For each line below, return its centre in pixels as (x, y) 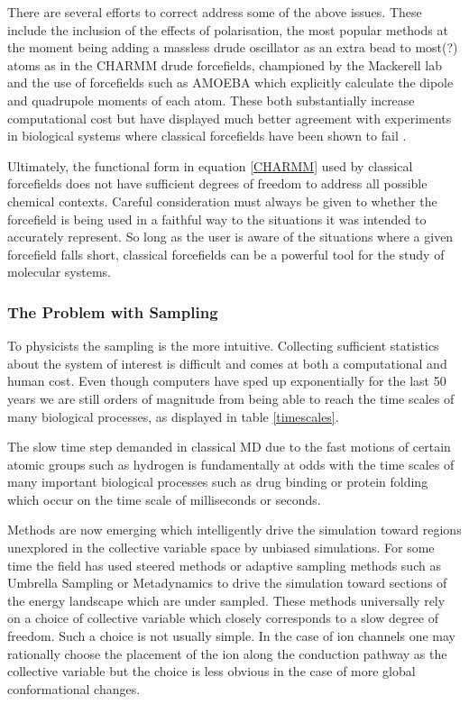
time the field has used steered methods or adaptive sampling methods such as (224, 565)
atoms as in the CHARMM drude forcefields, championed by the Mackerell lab (225, 64)
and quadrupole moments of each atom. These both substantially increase (211, 100)
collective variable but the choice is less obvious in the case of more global (212, 671)
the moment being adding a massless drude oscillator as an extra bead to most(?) (233, 47)
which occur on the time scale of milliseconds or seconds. (164, 499)
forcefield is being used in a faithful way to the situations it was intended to (217, 219)
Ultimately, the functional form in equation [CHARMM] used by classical (210, 165)
